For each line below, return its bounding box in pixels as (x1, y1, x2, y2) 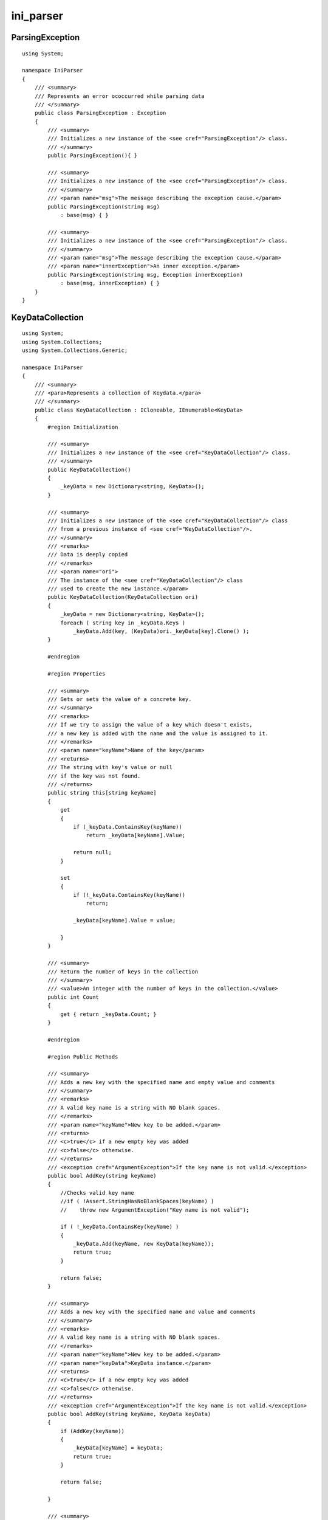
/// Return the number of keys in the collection (47, 968, 199, 975)
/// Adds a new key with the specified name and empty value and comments (47, 1079, 275, 1085)
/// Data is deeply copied (47, 551, 128, 558)
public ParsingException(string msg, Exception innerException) (47, 271, 243, 278)
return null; (73, 849, 112, 856)
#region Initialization (47, 423, 118, 430)
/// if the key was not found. (47, 772, 141, 779)
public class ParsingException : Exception (34, 109, 166, 117)
